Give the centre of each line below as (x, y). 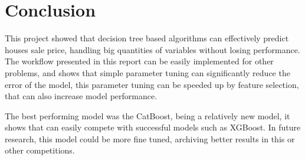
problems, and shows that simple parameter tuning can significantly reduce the (147, 72)
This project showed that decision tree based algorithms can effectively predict (147, 38)
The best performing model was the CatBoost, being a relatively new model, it (147, 115)
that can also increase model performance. (81, 96)
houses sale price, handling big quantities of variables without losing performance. (152, 49)
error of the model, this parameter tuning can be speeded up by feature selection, (152, 84)
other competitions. (40, 150)
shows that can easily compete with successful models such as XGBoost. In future (153, 127)
